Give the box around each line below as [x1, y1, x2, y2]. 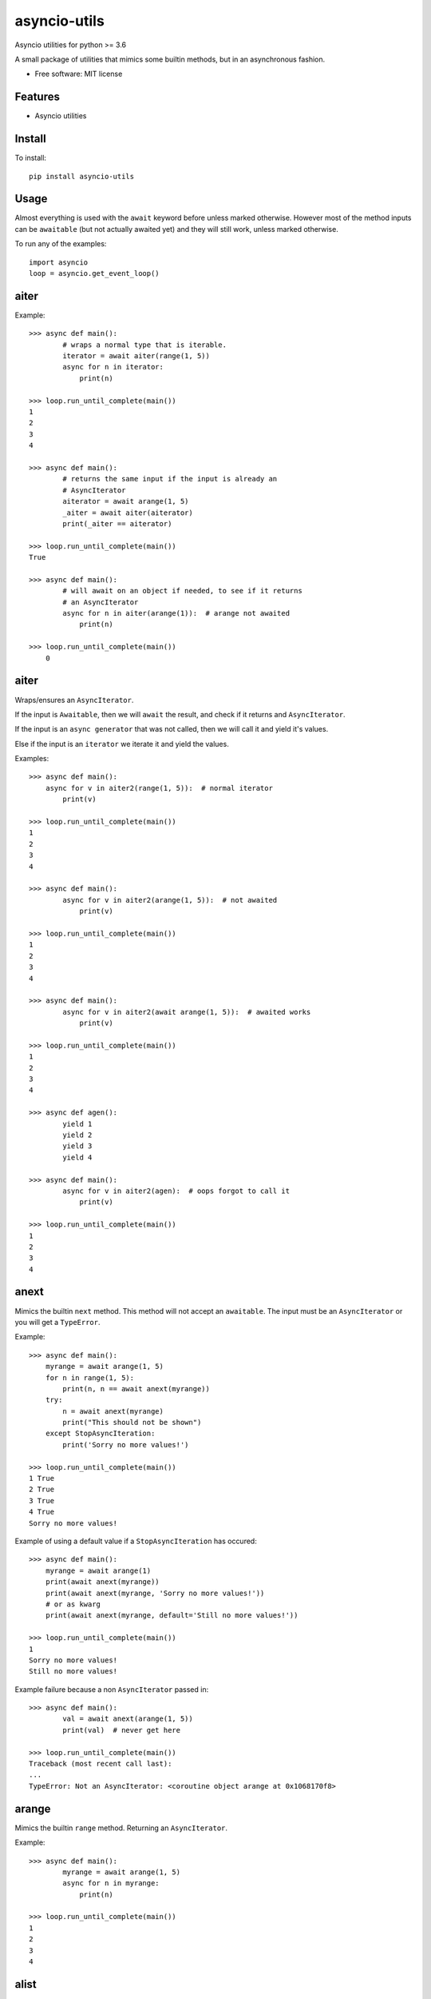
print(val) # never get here [62, 1726, 181, 1734]
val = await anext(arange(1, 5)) [62, 1714, 193, 1723]
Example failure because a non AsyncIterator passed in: [14, 1684, 209, 1694]
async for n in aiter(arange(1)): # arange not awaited [62, 608, 291, 618]
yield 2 [62, 1130, 93, 1139]
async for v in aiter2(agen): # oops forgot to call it [62, 1186, 291, 1195]
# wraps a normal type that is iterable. [62, 340, 227, 349]
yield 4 [62, 1152, 93, 1162]
